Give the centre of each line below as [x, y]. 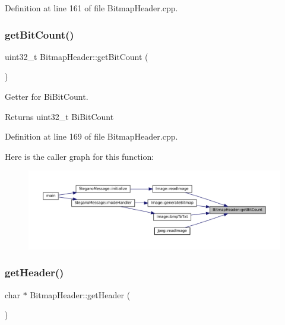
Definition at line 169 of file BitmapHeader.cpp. [91, 136]
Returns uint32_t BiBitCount [59, 116]
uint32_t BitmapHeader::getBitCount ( [77, 56]
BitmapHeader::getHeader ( [80, 294]
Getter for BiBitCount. [47, 96]
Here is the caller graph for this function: [80, 156]
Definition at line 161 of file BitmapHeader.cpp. [91, 8]
